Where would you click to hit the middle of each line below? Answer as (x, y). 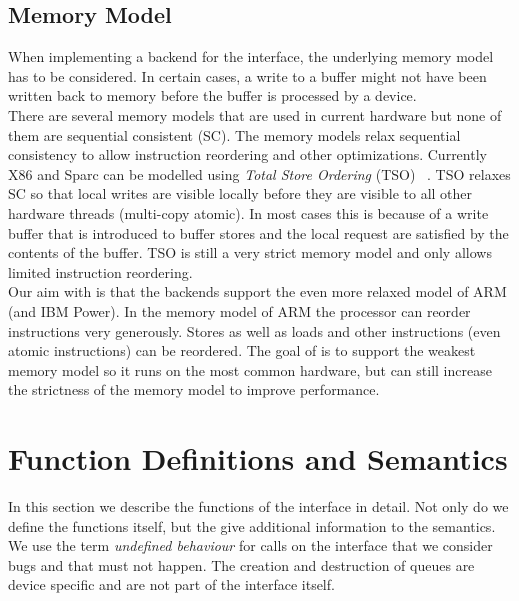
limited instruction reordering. (100, 271)
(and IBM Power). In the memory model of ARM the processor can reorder (239, 310)
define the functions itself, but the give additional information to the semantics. (252, 525)
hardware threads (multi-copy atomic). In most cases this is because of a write (248, 212)
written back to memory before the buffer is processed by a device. (212, 95)
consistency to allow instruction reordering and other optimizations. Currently (247, 154)
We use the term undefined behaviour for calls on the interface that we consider (250, 545)
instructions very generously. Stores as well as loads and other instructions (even (254, 330)
